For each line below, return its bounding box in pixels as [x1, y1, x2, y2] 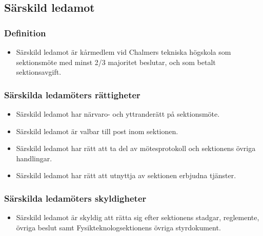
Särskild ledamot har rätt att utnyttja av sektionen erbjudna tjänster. [16, 170, 236, 181]
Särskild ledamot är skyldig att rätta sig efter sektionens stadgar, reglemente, [16, 212, 259, 223]
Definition [4, 26, 46, 39]
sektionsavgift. [16, 67, 62, 77]
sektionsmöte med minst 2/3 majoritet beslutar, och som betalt [16, 56, 216, 67]
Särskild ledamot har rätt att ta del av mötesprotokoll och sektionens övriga [16, 143, 256, 154]
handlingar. [16, 153, 52, 163]
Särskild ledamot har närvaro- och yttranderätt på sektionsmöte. [16, 109, 220, 119]
